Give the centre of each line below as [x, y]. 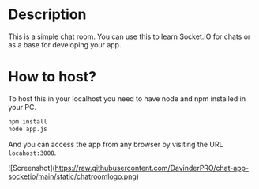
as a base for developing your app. [65, 44]
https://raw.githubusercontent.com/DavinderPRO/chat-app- [152, 168]
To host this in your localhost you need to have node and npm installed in [127, 98]
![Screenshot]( [32, 168]
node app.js [28, 129]
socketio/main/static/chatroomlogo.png [72, 176]
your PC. [23, 107]
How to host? [53, 77]
